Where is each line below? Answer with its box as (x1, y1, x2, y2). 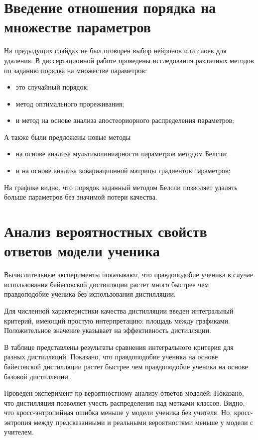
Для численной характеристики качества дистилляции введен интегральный (4, 305, 234, 316)
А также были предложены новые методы (4, 131, 131, 142)
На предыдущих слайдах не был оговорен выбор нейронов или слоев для (4, 45, 227, 56)
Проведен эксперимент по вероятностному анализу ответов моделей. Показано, (4, 388, 244, 398)
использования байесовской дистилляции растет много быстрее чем (4, 279, 209, 289)
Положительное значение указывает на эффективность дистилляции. (4, 325, 211, 335)
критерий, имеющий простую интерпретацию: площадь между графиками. (4, 315, 230, 326)
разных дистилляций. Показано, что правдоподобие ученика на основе (4, 351, 218, 362)
